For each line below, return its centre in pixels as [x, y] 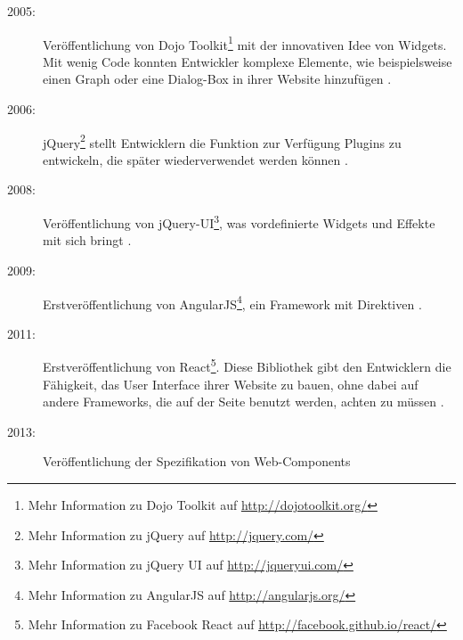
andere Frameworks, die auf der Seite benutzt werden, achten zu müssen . [244, 402]
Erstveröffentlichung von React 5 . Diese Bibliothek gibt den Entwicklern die [247, 365]
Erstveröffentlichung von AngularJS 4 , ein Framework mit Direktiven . [232, 302]
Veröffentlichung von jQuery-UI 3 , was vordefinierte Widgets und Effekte [239, 222]
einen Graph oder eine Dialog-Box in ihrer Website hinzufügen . [217, 79]
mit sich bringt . [87, 240]
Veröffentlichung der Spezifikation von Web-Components [197, 461]
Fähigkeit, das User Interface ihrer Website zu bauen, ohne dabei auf [231, 384]
